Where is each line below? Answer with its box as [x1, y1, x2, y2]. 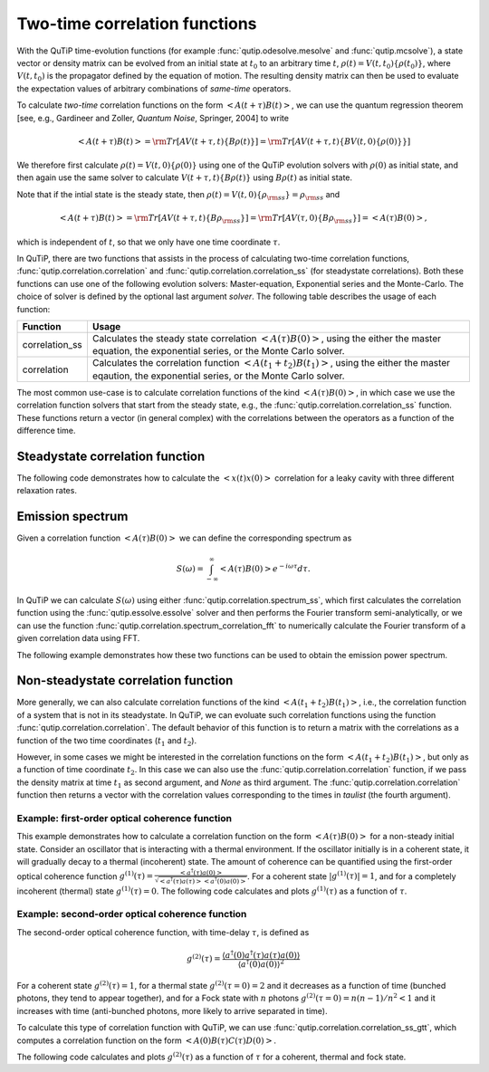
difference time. [16, 425, 76, 435]
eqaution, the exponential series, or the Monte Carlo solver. [91, 369, 345, 382]
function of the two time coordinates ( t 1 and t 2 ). [16, 734, 197, 748]
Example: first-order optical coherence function [16, 811, 233, 824]
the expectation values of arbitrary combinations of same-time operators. [16, 82, 292, 94]
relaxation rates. [16, 485, 77, 496]
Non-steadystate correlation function [16, 673, 234, 688]
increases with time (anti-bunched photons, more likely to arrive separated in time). [16, 1005, 328, 1016]
